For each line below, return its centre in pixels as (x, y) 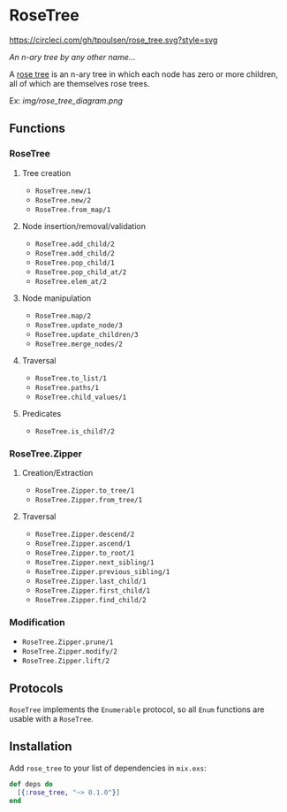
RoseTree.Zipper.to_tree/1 (85, 490)
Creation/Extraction (57, 472)
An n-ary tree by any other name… (72, 57)
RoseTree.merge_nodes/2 (79, 344)
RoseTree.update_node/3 (79, 325)
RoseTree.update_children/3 (87, 334)
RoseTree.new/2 (63, 200)
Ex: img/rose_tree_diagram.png (66, 100)
